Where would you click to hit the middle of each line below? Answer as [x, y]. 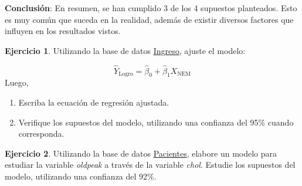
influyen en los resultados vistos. [63, 31]
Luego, [17, 82]
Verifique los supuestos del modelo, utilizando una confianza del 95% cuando [156, 122]
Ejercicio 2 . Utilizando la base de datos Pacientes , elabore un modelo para [141, 153]
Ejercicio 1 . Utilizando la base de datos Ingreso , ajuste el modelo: [125, 50]
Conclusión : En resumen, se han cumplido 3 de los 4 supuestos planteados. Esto [151, 8]
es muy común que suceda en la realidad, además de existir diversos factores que [149, 19]
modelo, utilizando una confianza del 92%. [81, 176]
